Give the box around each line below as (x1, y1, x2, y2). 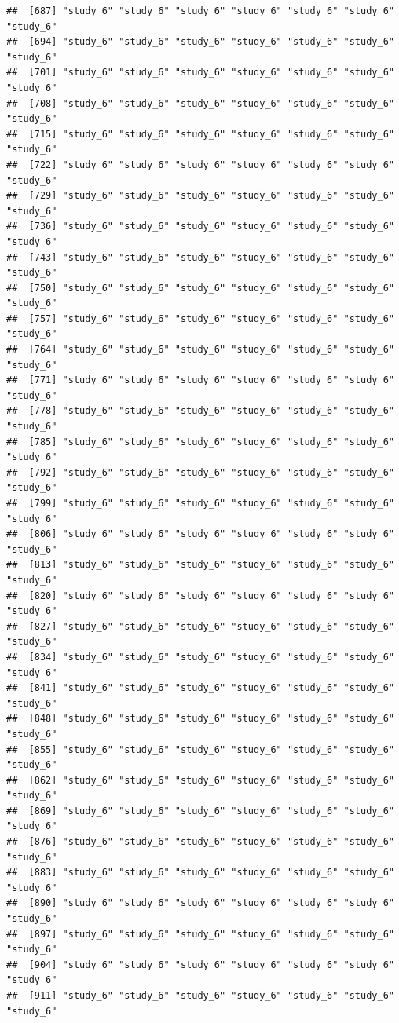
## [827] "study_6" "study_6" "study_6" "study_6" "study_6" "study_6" (6, 620, 394, 632)
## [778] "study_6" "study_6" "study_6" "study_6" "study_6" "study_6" (6, 405, 394, 417)
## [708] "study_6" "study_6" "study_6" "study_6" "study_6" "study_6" (6, 97, 394, 109)
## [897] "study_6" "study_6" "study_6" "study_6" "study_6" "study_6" (6, 928, 394, 940)
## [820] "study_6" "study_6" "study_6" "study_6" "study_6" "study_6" (6, 590, 394, 601)
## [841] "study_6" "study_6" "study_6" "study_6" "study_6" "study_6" (6, 682, 394, 694)
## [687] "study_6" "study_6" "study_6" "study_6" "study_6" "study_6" (6, 5, 394, 16)
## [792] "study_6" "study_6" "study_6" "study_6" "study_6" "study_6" (6, 466, 394, 478)
